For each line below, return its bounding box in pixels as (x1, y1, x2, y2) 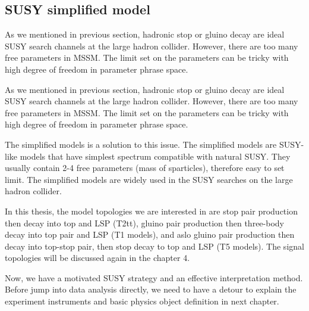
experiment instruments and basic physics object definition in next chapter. (5, 295, 279, 307)
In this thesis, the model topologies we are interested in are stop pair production (5, 204, 298, 217)
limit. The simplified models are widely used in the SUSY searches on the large (5, 173, 293, 185)
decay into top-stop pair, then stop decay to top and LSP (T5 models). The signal (5, 240, 304, 252)
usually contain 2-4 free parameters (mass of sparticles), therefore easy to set (5, 161, 285, 174)
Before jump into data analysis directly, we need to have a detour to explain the (5, 283, 297, 296)
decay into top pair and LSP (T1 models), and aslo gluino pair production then (5, 228, 295, 241)
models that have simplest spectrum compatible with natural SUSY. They (20, 150, 291, 162)
